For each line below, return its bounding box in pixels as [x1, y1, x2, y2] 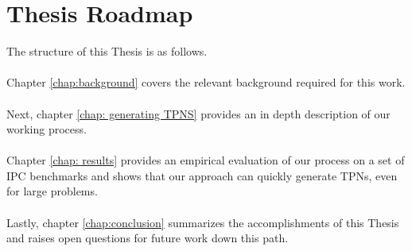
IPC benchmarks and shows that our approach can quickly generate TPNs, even [6, 167, 398, 183]
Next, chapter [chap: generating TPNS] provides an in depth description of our [6, 105, 391, 122]
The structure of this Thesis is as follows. [6, 43, 208, 60]
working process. [6, 121, 87, 137]
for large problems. [6, 183, 98, 199]
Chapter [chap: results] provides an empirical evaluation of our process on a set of [6, 152, 405, 168]
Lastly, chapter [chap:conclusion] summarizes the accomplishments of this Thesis [6, 214, 399, 230]
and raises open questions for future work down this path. [6, 230, 289, 246]
